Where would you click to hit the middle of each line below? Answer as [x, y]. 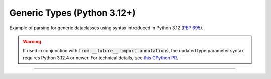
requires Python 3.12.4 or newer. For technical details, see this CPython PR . [100, 58]
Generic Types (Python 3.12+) [73, 13]
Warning [32, 41]
